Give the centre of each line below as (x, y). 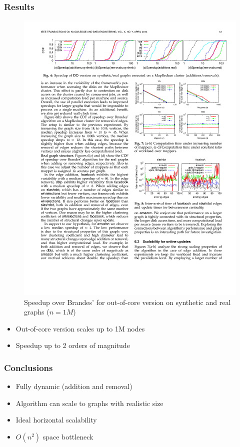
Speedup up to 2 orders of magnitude (73, 345)
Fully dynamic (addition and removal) (74, 386)
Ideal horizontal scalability (56, 420)
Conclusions (28, 367)
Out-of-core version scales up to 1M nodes (80, 328)
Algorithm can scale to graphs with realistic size (89, 403)
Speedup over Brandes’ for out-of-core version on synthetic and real (127, 302)
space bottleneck (68, 437)
